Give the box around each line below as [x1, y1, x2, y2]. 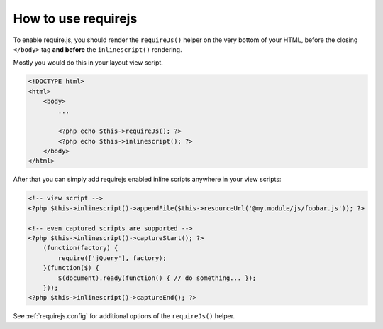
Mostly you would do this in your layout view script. [13, 58, 163, 67]
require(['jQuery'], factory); [57, 254, 167, 262]
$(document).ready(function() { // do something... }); [57, 274, 257, 282]
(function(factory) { [43, 244, 118, 252]
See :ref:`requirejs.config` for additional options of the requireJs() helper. [13, 312, 235, 320]
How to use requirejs [13, 11, 138, 26]
